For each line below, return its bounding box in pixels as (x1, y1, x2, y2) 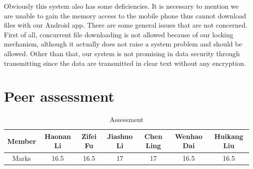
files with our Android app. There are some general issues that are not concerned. (4, 20, 248, 30)
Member (7, 136, 36, 146)
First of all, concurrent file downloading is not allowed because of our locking (4, 29, 234, 39)
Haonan (44, 131, 71, 141)
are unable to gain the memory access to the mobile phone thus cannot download (4, 10, 246, 20)
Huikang (214, 131, 243, 141)
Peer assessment (4, 86, 114, 106)
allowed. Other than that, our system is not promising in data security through (4, 48, 240, 58)
